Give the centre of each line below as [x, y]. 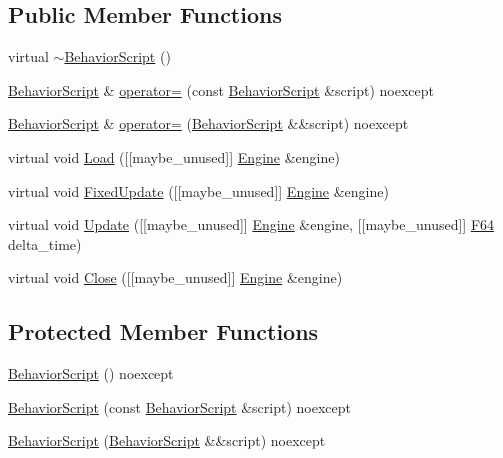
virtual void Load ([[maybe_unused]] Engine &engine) [174, 156]
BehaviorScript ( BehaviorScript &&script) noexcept [167, 440]
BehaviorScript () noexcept [91, 373]
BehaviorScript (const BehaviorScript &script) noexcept [179, 406]
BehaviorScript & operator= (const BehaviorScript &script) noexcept [221, 89]
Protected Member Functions [163, 331]
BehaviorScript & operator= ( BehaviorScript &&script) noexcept [208, 123]
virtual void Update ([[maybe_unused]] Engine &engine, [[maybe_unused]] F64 [251, 224]
